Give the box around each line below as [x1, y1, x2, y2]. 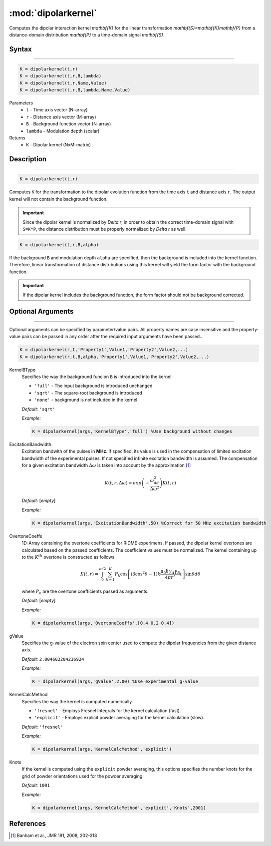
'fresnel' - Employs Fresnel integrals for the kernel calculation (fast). [34, 707, 181, 714]
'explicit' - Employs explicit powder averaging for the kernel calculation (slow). [34, 715, 205, 721]
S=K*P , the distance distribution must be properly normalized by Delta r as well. [22, 226, 187, 232]
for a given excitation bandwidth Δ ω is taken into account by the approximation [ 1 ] [21, 462, 191, 468]
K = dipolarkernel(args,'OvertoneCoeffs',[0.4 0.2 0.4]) [32, 620, 175, 626]
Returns [9, 135, 25, 141]
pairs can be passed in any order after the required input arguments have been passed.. [21, 334, 203, 340]
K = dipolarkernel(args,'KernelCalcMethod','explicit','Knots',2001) [32, 805, 206, 811]
